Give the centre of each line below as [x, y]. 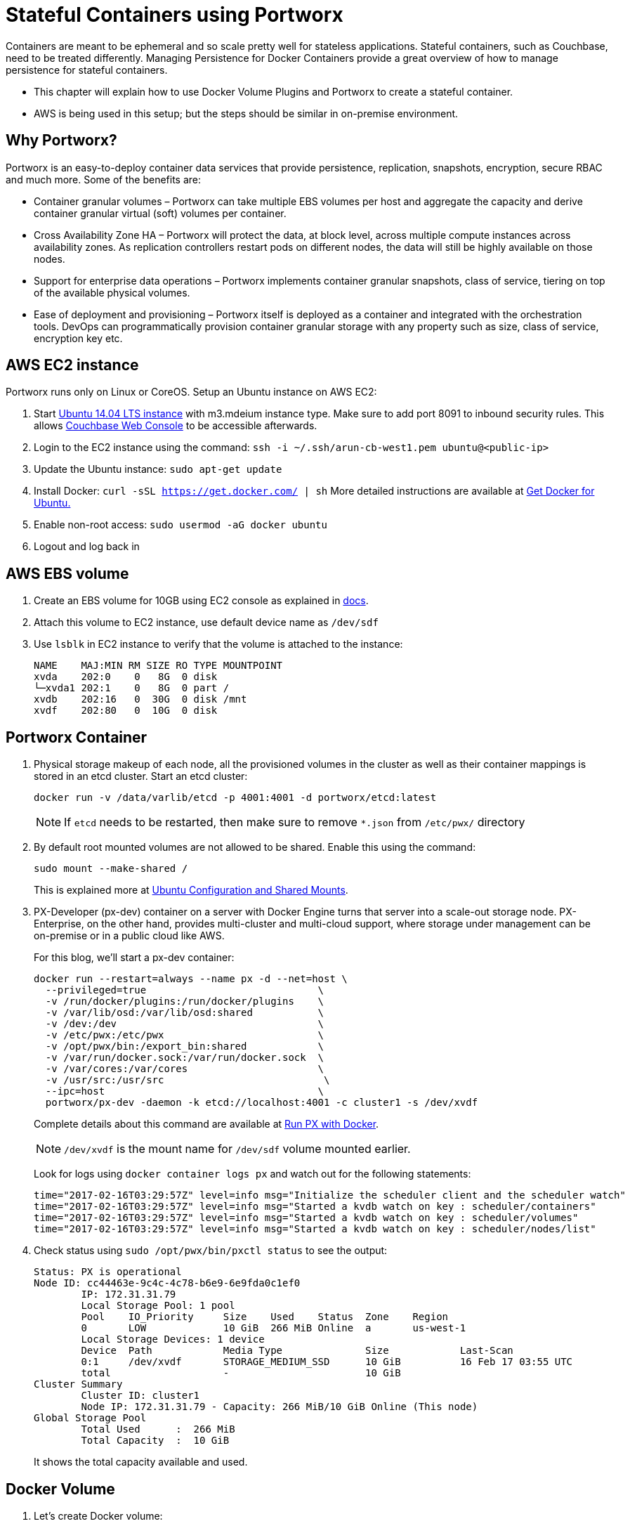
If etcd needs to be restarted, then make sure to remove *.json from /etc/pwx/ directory [295, 822]
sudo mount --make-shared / [111, 869]
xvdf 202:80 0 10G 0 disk [126, 711]
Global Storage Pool [90, 1418]
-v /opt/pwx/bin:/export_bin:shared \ [185, 1046]
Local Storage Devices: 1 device [173, 1339]
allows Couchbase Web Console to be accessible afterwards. [176, 426]
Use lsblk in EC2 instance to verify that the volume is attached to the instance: [218, 644]
